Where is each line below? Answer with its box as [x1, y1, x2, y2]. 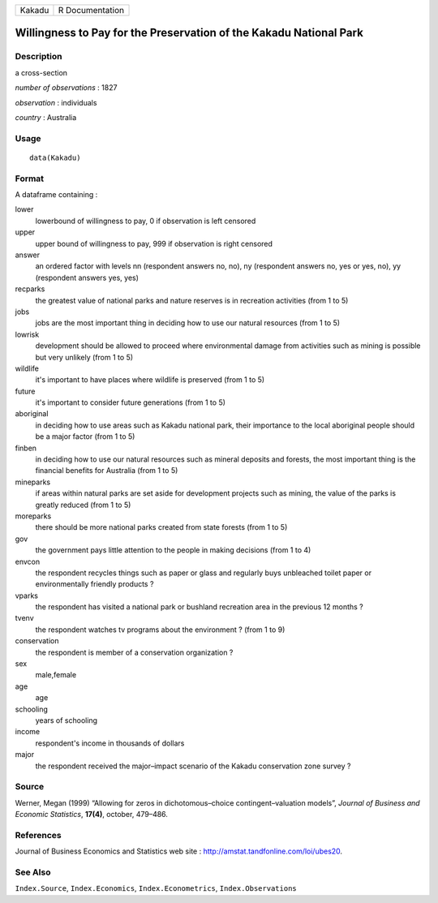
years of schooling [35, 716, 97, 725]
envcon [15, 557, 41, 566]
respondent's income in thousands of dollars [35, 738, 185, 748]
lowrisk [15, 329, 40, 339]
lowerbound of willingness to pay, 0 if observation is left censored [35, 216, 256, 226]
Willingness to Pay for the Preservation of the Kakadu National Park [15, 26, 364, 40]
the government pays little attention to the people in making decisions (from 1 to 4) [35, 545, 311, 555]
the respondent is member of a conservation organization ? [35, 647, 234, 657]
